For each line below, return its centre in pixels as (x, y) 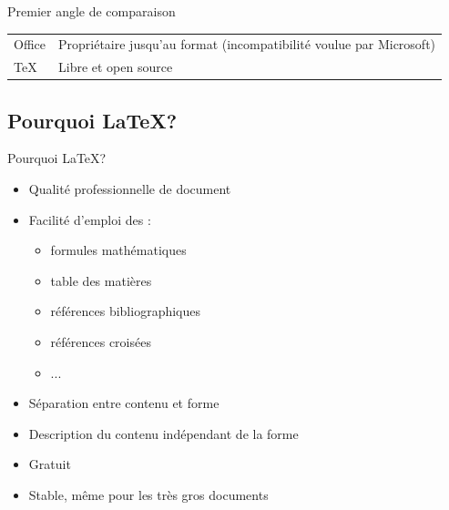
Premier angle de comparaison (92, 11)
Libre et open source (116, 67)
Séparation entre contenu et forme (124, 403)
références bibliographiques (125, 311)
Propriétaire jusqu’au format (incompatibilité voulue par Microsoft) (247, 44)
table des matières (101, 280)
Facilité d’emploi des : (90, 219)
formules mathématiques (118, 250)
